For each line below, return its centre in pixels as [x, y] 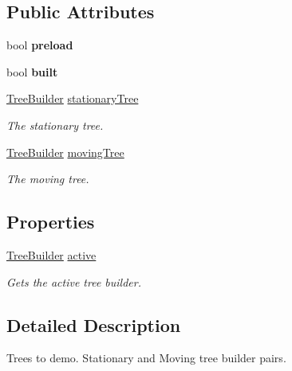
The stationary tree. [55, 125]
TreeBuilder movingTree [65, 152]
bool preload [40, 45]
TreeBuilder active [51, 254]
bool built [32, 71]
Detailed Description [94, 324]
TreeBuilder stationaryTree [73, 98]
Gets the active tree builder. [74, 281]
